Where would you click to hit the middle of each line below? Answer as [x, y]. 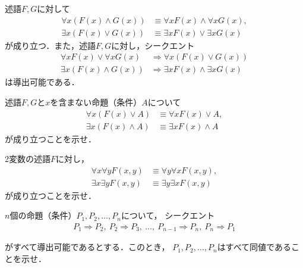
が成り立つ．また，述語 [50, 45]
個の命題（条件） [43, 215]
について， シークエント [168, 215]
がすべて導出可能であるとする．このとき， [87, 247]
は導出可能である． [42, 82]
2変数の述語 [28, 159]
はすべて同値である [254, 247]
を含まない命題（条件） [96, 102]
